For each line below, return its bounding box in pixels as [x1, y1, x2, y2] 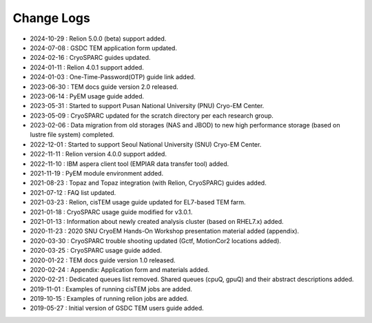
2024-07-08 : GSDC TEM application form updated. [30, 43, 177, 52]
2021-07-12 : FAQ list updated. [30, 188, 116, 196]
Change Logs [12, 10, 91, 25]
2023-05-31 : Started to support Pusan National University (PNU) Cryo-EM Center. [30, 102, 265, 110]
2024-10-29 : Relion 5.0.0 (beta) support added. [30, 34, 167, 43]
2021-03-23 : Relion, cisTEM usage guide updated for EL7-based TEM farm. [30, 198, 246, 207]
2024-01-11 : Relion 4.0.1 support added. [30, 63, 144, 72]
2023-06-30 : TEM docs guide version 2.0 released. [30, 83, 178, 91]
